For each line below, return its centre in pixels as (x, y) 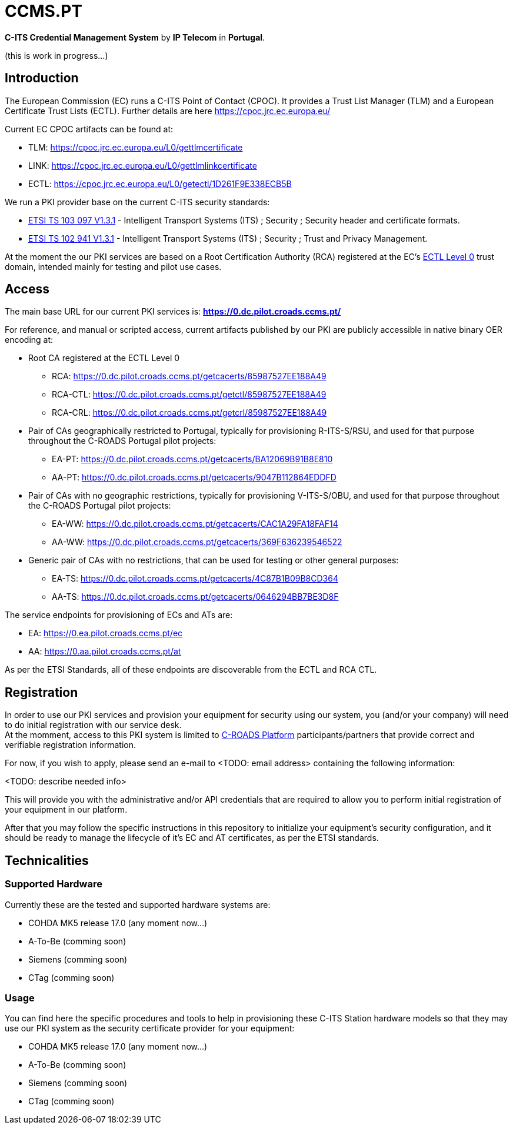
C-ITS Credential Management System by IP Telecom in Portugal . (135, 37)
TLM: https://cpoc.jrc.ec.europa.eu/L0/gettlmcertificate (136, 147)
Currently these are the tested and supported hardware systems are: (138, 904)
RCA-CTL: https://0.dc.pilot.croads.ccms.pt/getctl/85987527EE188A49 (189, 395)
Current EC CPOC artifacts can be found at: (89, 129)
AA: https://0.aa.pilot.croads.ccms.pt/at (105, 652)
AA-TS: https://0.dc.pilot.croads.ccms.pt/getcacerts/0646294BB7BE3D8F (195, 597)
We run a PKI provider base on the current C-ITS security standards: (137, 202)
